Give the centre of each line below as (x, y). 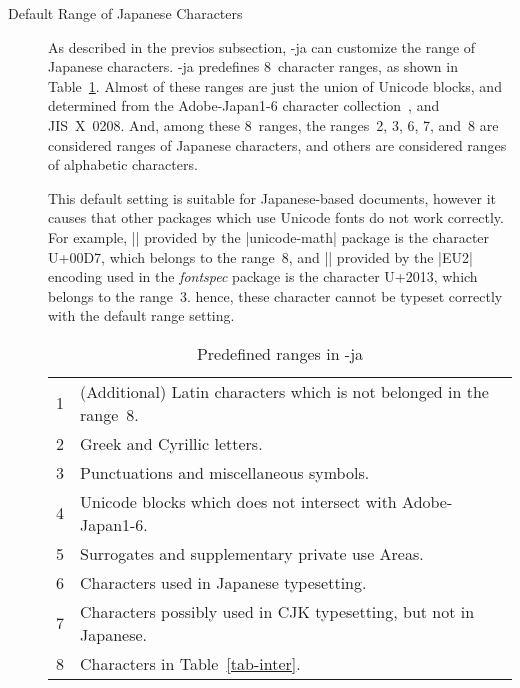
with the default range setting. (141, 315)
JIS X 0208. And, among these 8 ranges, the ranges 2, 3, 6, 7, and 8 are (273, 124)
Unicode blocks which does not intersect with (238, 501)
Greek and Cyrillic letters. (171, 443)
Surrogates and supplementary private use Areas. (252, 553)
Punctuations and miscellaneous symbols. (225, 472)
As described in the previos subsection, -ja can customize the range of (262, 46)
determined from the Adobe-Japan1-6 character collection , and (244, 105)
